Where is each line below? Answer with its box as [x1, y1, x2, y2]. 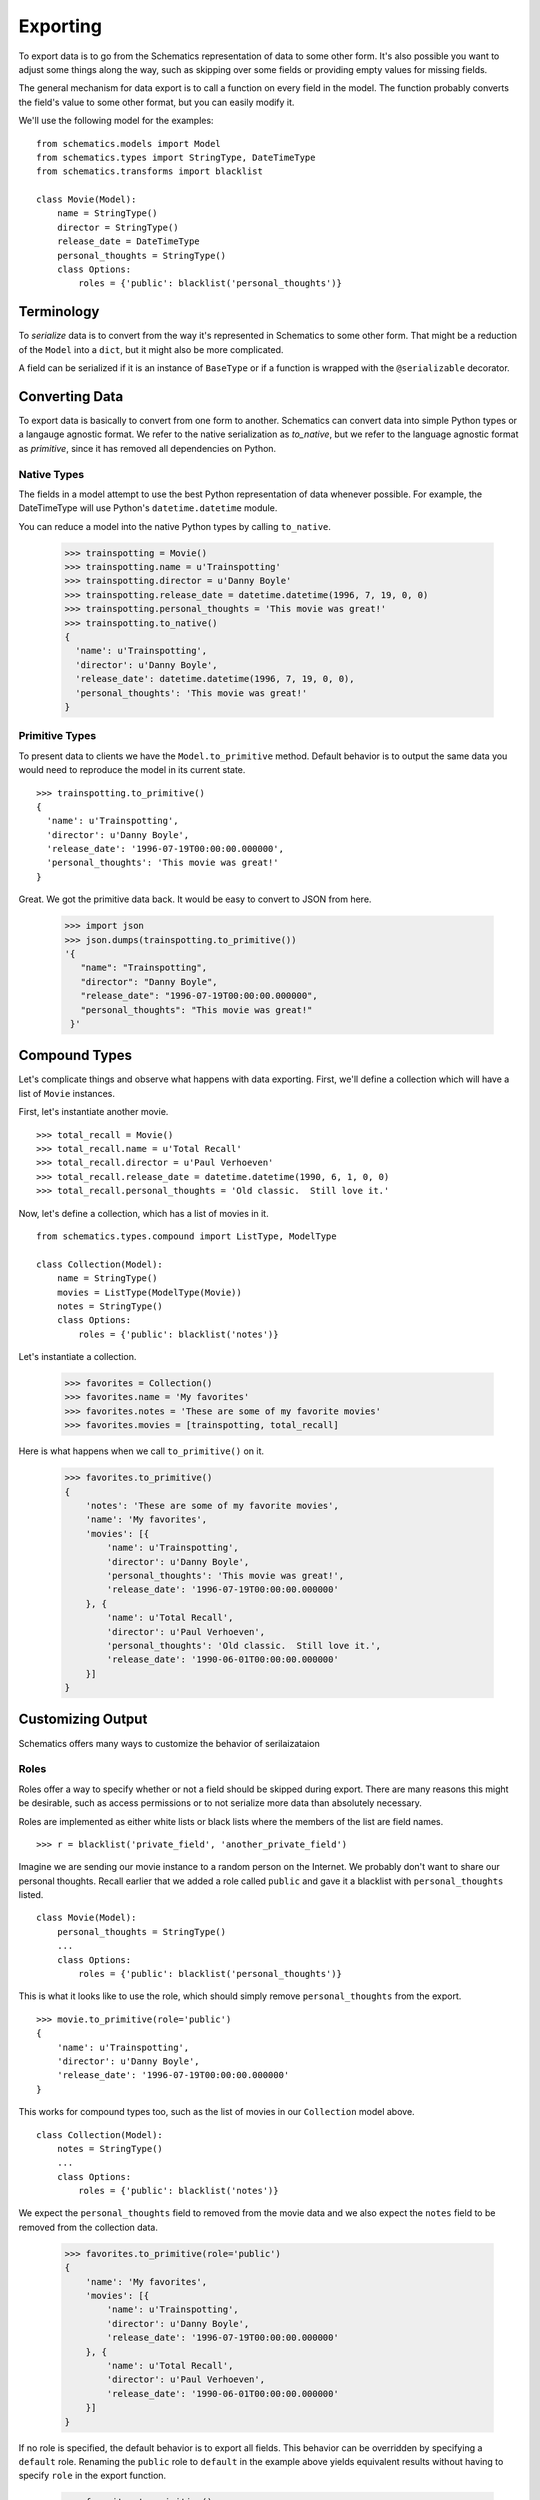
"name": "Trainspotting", [80, 962, 208, 974]
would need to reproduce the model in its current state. [18, 764, 246, 776]
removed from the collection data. [18, 2221, 159, 2233]
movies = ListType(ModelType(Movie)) [56, 1286, 242, 1298]
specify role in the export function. [18, 2470, 167, 2482]
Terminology [18, 303, 100, 320]
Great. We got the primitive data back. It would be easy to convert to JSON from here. [18, 893, 372, 905]
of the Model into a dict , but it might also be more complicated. [18, 343, 284, 355]
